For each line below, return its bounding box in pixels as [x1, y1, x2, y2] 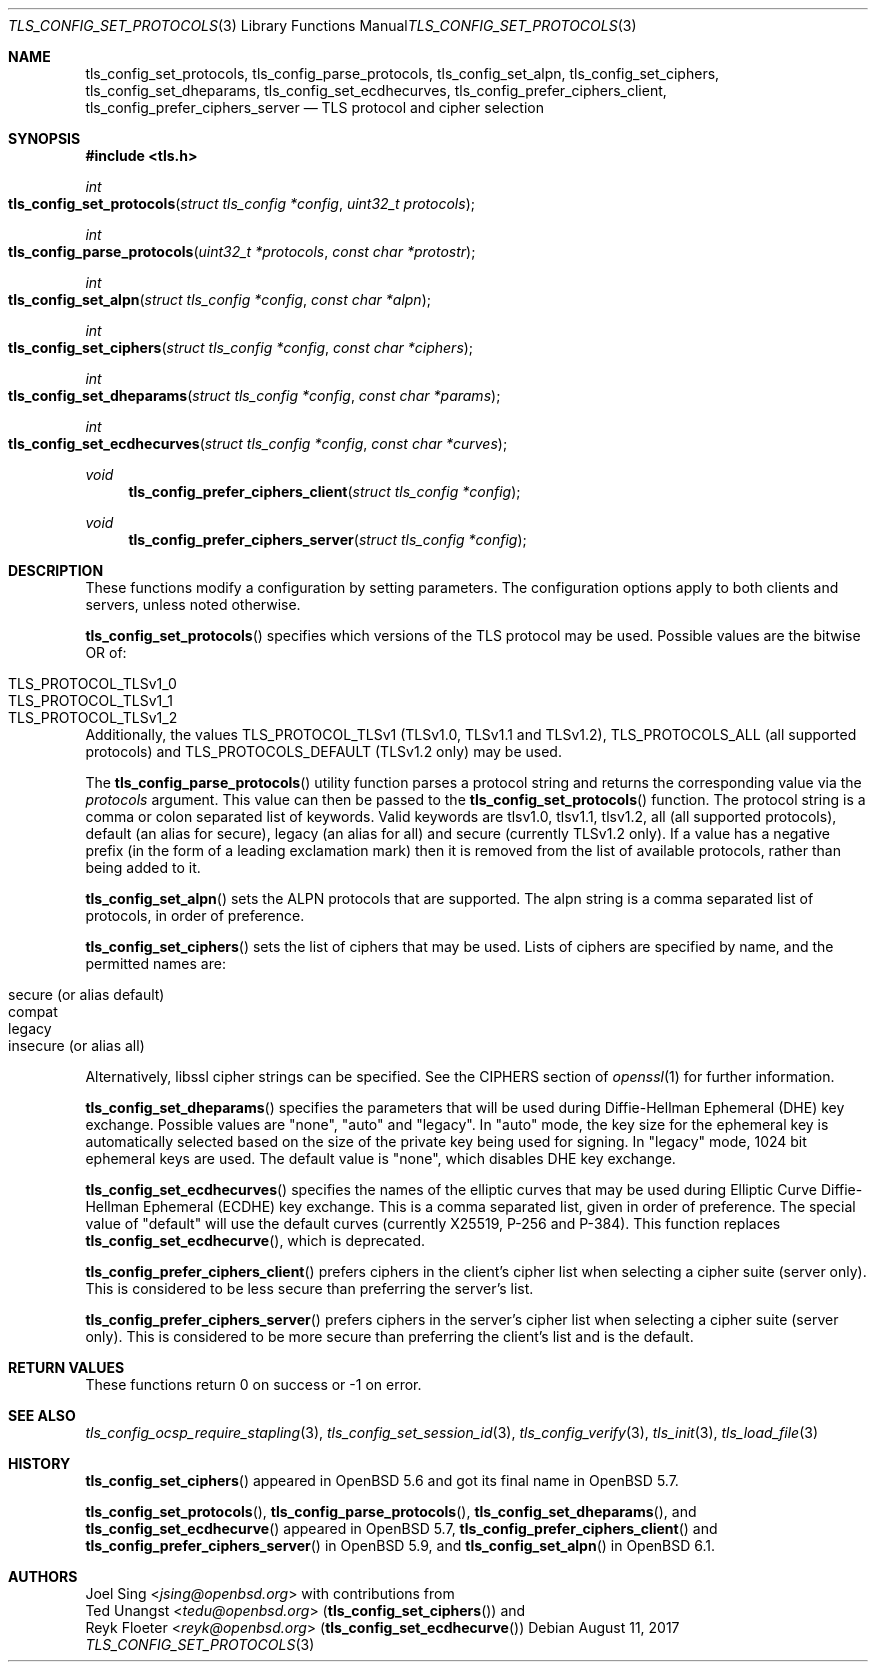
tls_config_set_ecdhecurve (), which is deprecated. [85, 1232, 426, 1249]
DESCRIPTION [8, 562, 104, 579]
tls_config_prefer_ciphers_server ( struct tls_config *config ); [128, 531, 527, 548]
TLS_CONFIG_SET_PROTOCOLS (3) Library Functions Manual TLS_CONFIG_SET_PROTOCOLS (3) [8, 17, 637, 34]
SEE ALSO [8, 1407, 76, 1424]
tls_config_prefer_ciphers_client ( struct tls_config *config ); [128, 483, 521, 500]
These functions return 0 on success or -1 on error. [85, 1376, 422, 1393]
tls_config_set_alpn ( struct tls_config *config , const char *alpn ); [8, 291, 431, 308]
